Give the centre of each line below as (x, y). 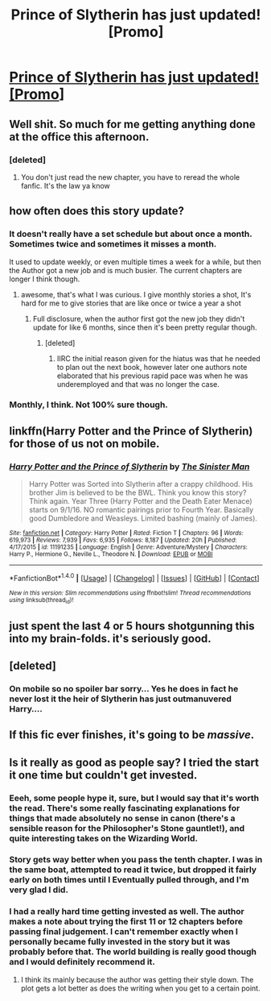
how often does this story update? (96, 211)
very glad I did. (39, 890)
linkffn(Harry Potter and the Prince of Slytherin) (131, 431)
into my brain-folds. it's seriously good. (110, 638)
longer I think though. (45, 279)
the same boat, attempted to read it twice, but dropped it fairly (133, 870)
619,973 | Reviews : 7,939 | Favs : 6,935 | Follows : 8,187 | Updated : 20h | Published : (123, 540)
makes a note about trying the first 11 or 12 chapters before (126, 922)
